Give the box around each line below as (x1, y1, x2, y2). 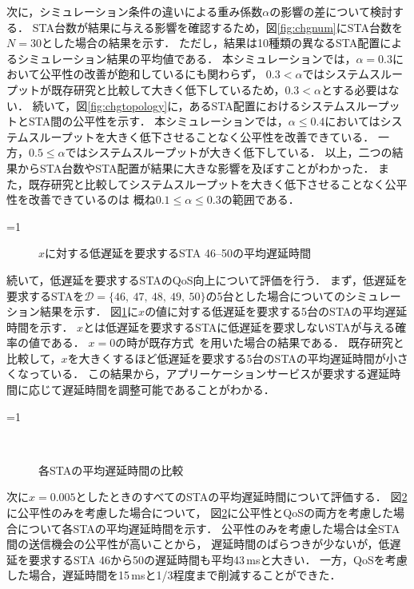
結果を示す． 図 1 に (39, 303, 139, 320)
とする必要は (321, 81, 388, 98)
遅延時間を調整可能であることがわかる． (62, 381, 275, 398)
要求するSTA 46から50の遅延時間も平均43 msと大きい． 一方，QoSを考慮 (28, 551, 408, 567)
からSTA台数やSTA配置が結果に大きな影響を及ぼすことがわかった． (17, 159, 375, 176)
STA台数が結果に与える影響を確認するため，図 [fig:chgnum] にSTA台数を (32, 18, 403, 35)
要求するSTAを (6, 287, 85, 304)
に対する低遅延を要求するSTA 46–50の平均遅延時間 (45, 245, 311, 261)
